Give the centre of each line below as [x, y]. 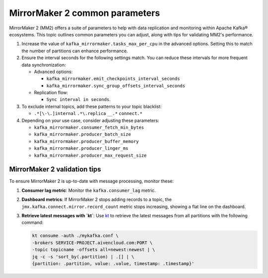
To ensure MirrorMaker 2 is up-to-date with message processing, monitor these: [91, 181]
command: [33, 223]
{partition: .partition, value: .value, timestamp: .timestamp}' [113, 263]
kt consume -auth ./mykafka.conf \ [75, 236]
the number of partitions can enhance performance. [75, 51]
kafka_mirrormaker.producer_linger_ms [81, 148]
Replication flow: [51, 93]
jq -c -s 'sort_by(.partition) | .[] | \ [83, 257]
